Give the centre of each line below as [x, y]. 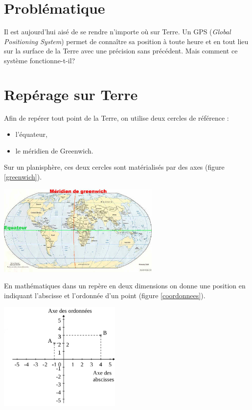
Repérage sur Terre [71, 94]
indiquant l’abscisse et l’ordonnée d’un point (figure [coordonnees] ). [105, 295]
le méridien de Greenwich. [54, 150]
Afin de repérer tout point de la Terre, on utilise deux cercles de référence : [116, 117]
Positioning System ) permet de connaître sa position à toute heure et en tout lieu [126, 41]
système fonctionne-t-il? [40, 60]
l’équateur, [31, 134]
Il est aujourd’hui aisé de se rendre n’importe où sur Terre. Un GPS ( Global [117, 32]
